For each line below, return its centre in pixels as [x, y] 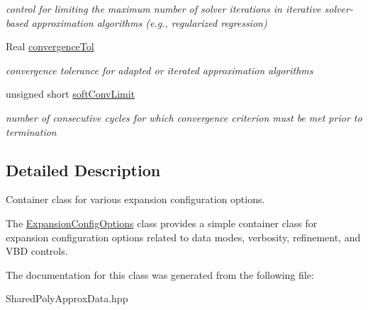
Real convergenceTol [50, 46]
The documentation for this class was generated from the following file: [160, 274]
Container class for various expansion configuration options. [135, 199]
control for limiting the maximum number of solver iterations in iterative [163, 8]
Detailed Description [83, 170]
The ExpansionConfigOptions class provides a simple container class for [162, 223]
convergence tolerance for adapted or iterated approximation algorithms [160, 70]
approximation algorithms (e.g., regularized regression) [149, 22]
